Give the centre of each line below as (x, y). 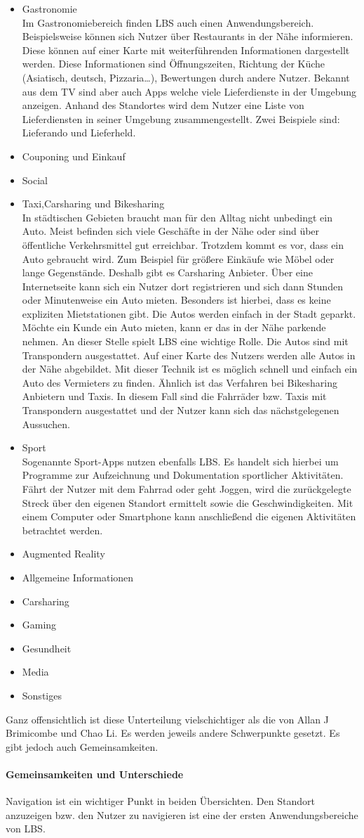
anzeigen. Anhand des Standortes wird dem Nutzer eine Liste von (163, 105)
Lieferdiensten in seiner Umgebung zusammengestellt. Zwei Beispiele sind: (181, 118)
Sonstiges (42, 695)
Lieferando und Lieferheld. (79, 133)
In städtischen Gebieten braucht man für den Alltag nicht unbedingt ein (177, 217)
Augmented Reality (63, 554)
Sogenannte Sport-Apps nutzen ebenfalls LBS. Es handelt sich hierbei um (180, 461)
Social (35, 180)
